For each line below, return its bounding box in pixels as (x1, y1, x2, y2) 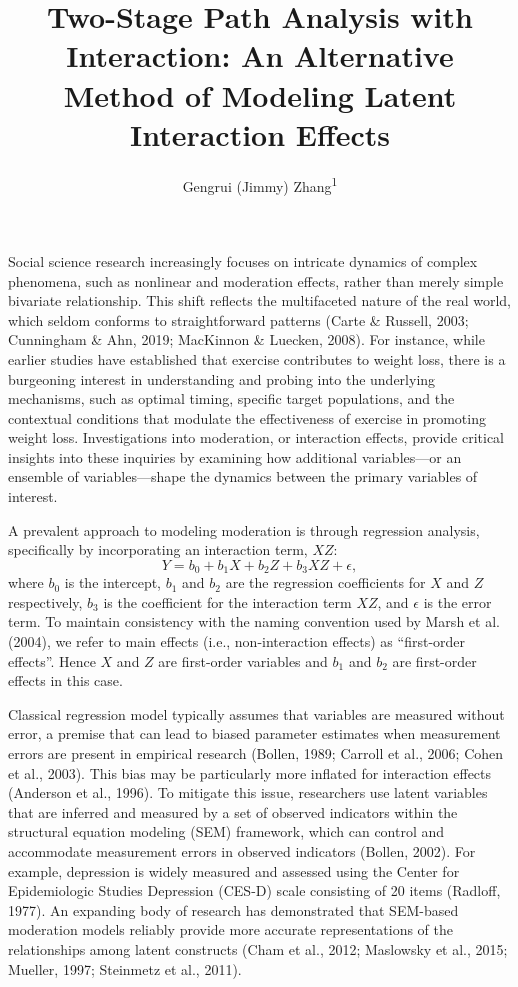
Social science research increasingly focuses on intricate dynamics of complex (8, 250, 478, 271)
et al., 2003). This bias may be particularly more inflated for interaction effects (8, 762, 492, 783)
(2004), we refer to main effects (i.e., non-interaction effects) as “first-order (8, 631, 466, 652)
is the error (423, 591, 492, 612)
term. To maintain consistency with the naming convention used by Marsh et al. (8, 611, 500, 632)
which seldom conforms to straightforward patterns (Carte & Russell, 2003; (8, 309, 469, 330)
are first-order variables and (158, 650, 328, 671)
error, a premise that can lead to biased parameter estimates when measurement (8, 723, 501, 744)
